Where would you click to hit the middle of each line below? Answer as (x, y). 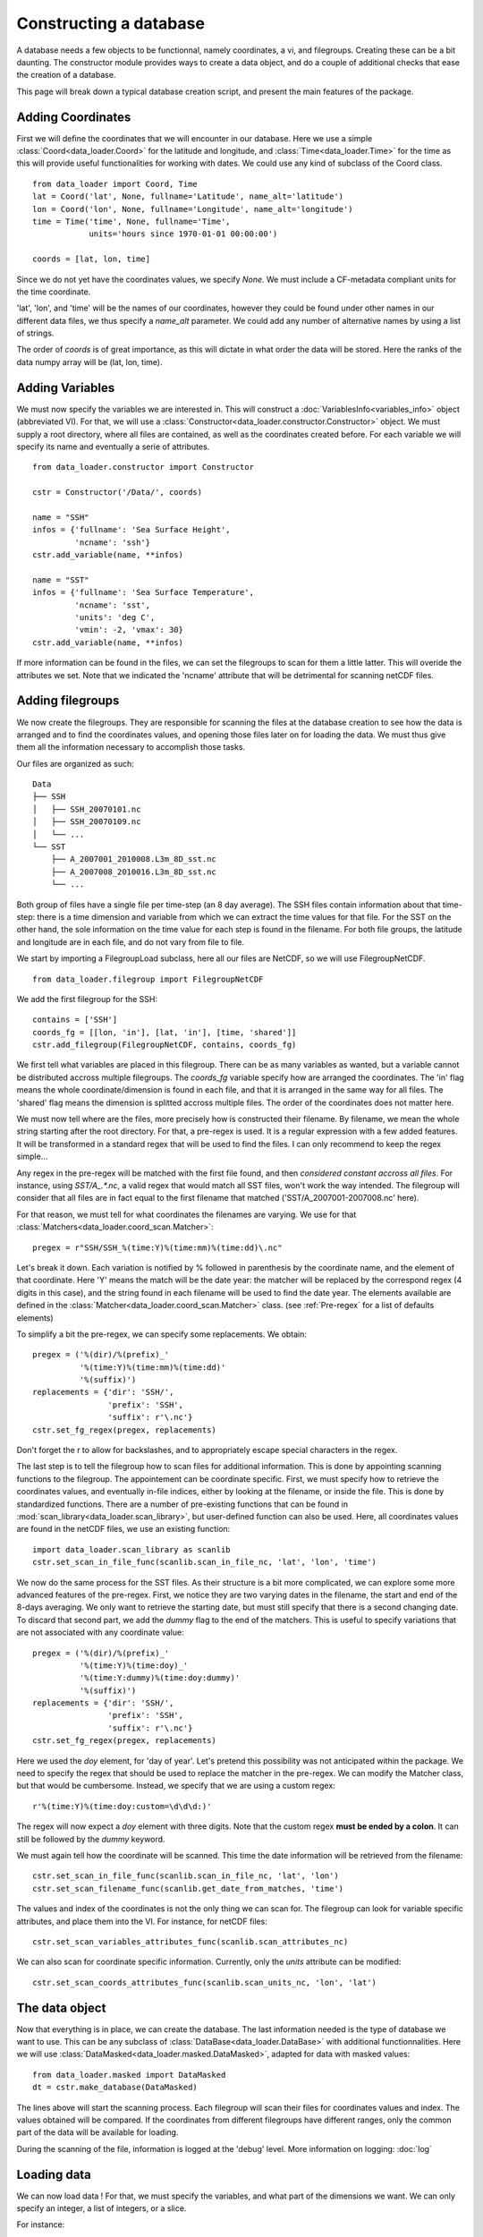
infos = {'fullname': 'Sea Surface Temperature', (144, 592)
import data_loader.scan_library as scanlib (132, 1549)
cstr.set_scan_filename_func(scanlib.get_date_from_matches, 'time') (188, 1888)
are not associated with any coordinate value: (100, 1632)
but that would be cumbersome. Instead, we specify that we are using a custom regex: (176, 1786)
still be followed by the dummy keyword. (91, 1839)
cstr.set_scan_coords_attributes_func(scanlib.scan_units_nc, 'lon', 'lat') (205, 1982)
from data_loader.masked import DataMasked (129, 2075)
